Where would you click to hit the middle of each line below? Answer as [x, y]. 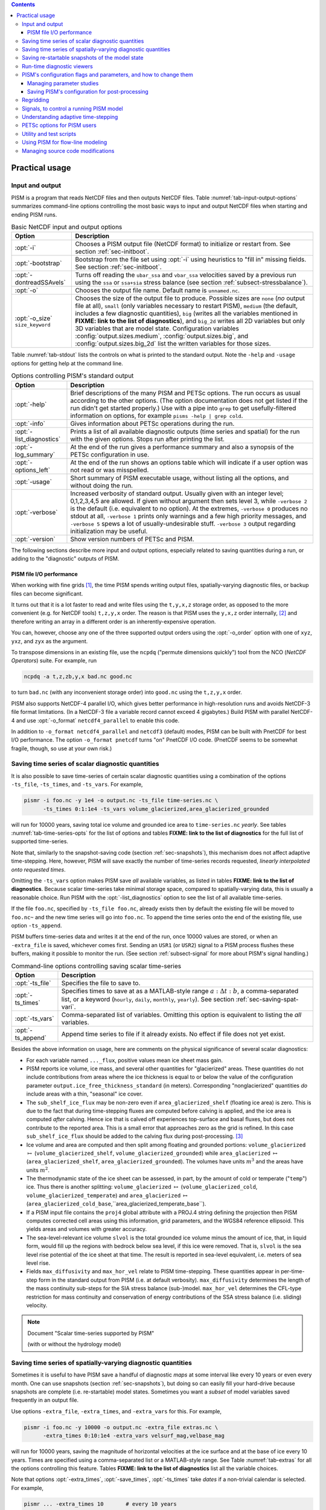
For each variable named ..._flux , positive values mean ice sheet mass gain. [125, 1060]
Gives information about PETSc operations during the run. [152, 423]
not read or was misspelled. [110, 470]
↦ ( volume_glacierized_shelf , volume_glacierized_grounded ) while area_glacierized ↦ [152, 1153]
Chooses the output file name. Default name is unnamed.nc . [158, 291]
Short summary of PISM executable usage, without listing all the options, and [180, 478]
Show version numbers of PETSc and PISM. [132, 539]
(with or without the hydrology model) [74, 1345]
